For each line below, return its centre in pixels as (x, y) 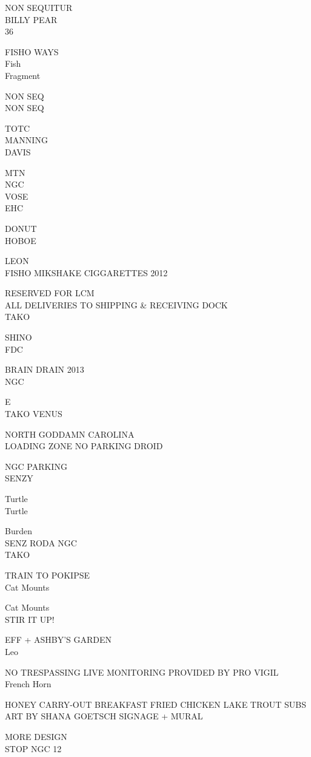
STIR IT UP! (30, 619)
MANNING (26, 140)
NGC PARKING (36, 466)
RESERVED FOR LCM (50, 293)
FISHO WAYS (32, 51)
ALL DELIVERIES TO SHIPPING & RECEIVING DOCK (116, 304)
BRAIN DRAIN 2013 (45, 369)
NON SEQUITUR (39, 7)
